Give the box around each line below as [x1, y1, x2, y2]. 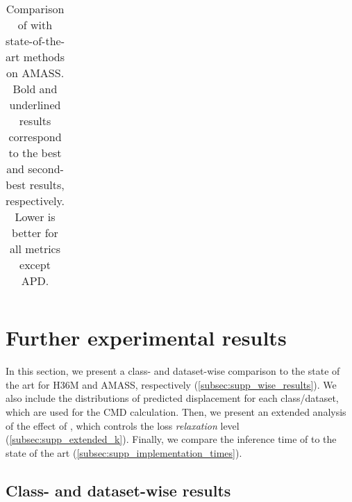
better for [12, 225, 58, 241]
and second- [6, 161, 64, 177]
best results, [6, 177, 65, 193]
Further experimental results [6, 323, 287, 352]
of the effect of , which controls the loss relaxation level [6, 418, 240, 432]
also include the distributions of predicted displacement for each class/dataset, [6, 391, 339, 405]
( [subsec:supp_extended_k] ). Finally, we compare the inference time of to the [6, 432, 337, 446]
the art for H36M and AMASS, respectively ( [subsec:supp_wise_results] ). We [6, 377, 337, 391]
